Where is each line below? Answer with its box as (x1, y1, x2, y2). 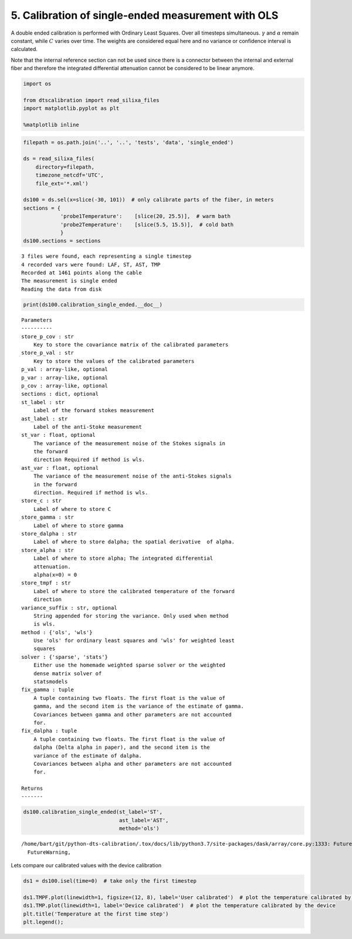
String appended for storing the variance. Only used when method (33, 612, 229, 619)
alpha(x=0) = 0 (33, 571, 77, 578)
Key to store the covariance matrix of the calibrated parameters (33, 341, 229, 348)
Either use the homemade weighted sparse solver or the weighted (33, 662, 226, 669)
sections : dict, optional (21, 391, 99, 398)
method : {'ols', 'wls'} (21, 629, 93, 635)
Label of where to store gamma (33, 522, 124, 529)
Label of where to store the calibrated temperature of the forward (33, 588, 235, 594)
